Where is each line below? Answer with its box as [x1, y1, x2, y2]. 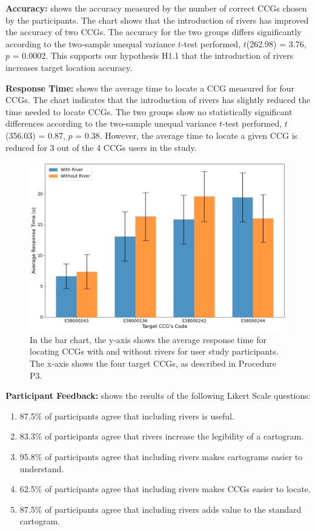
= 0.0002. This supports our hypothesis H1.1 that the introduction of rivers [12, 49, 294, 62]
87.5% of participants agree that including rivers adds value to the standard [19, 503, 302, 515]
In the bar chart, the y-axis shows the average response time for [30, 333, 267, 346]
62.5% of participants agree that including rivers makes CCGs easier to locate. [19, 483, 311, 495]
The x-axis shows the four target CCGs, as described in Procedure [30, 356, 276, 369]
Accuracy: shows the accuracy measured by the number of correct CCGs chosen [5, 2, 307, 14]
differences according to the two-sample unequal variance [5, 117, 217, 130]
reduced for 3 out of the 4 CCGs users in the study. [5, 141, 197, 153]
